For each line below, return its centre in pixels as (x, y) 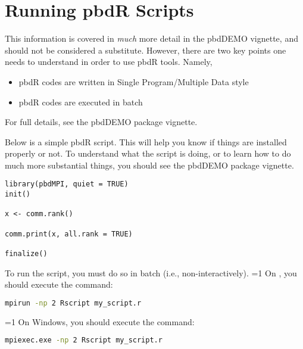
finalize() (26, 254)
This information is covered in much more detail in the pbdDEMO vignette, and (151, 38)
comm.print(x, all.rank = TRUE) (69, 234)
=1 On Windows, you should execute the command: (100, 321)
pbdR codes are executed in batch (81, 102)
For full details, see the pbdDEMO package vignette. (101, 122)
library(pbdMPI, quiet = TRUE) (67, 184)
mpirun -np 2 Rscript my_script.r (73, 303)
